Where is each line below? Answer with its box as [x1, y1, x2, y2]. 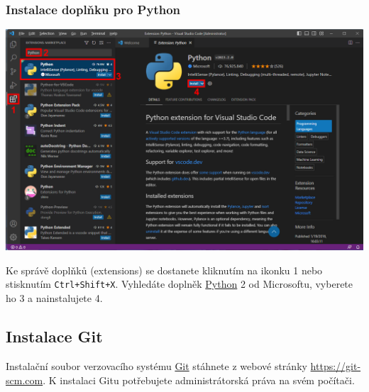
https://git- [310, 358, 361, 373]
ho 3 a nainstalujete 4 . [6, 291, 103, 306]
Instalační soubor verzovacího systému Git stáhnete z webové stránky [6, 358, 307, 373]
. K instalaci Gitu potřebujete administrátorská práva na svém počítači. [43, 372, 355, 387]
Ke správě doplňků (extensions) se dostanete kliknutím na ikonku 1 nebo [6, 262, 323, 277]
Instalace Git [6, 325, 103, 347]
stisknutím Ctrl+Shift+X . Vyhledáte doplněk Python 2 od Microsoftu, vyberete [6, 276, 353, 291]
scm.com [6, 372, 43, 387]
